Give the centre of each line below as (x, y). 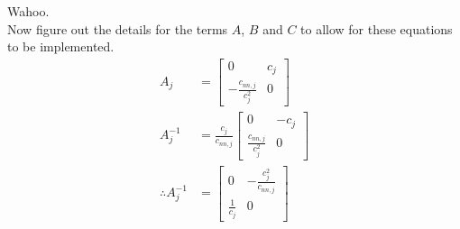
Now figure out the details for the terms (118, 28)
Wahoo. (28, 11)
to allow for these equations (377, 28)
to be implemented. (61, 46)
